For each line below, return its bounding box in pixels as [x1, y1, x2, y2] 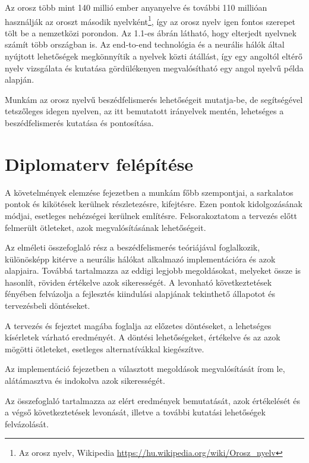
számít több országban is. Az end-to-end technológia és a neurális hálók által [5, 38, 285, 51]
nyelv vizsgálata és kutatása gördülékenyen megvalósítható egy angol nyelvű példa [5, 61, 304, 74]
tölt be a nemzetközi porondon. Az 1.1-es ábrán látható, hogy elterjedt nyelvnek [5, 26, 297, 39]
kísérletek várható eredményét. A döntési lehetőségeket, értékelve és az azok [5, 331, 280, 343]
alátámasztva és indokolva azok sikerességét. [5, 374, 165, 387]
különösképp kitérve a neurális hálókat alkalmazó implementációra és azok [5, 252, 276, 265]
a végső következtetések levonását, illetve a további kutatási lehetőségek [5, 406, 266, 418]
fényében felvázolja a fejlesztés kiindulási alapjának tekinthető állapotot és [5, 287, 275, 300]
